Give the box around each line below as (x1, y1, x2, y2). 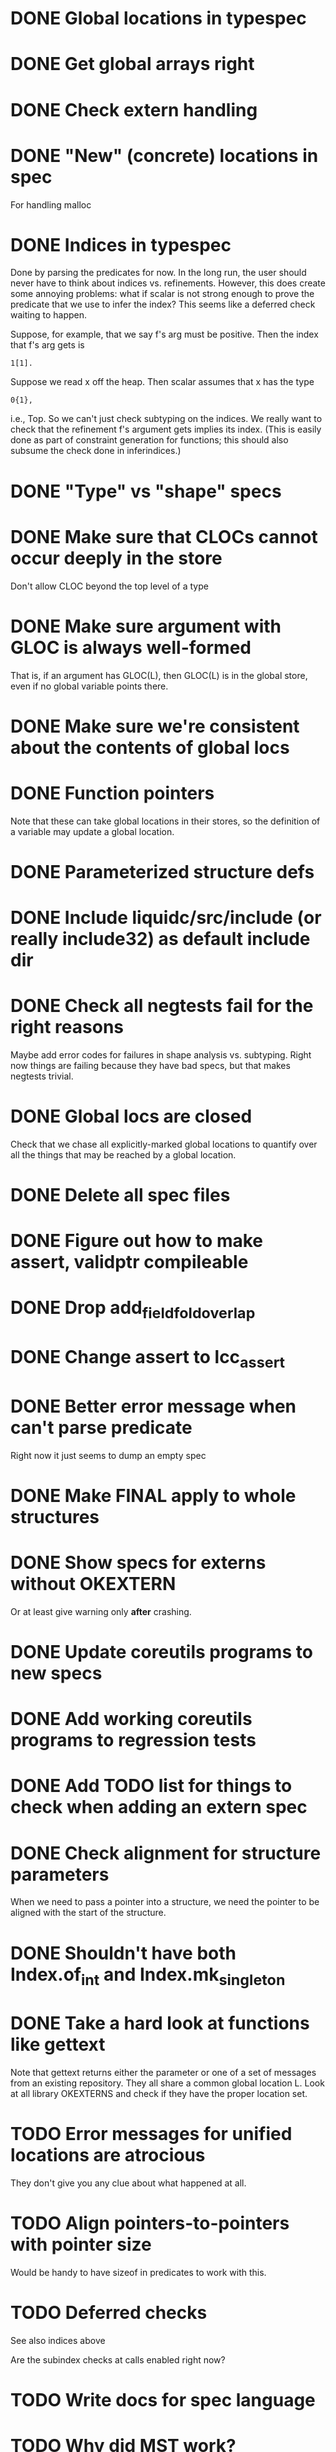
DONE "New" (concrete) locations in (10, 144, 319, 167)
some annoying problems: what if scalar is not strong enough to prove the (10, 288, 315, 300)
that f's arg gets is (10, 339, 85, 351)
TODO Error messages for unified (10, 2123, 293, 2146)
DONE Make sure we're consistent (10, 715, 300, 737)
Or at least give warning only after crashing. (10, 1605, 192, 1617)
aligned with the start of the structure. (10, 1907, 167, 1919)
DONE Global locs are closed (10, 1105, 253, 1128)
